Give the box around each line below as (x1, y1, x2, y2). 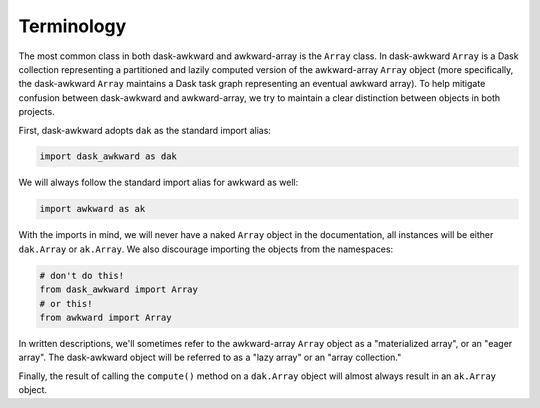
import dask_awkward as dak (39, 151, 177, 162)
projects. (18, 106, 55, 118)
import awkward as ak (39, 203, 146, 215)
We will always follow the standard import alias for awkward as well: (18, 176, 299, 189)
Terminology (18, 15, 127, 37)
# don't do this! (39, 270, 125, 281)
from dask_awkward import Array (39, 284, 199, 295)
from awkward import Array (39, 311, 172, 323)
